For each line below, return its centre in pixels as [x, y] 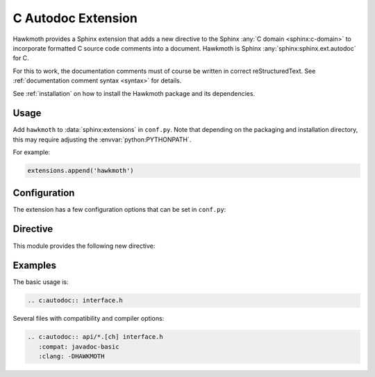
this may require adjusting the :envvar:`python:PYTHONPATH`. [102, 140]
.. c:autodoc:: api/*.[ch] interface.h [95, 337]
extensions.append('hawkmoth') [81, 171]
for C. [21, 58]
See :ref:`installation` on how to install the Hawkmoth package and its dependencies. [134, 93]
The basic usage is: [41, 282]
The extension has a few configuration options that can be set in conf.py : [119, 209]
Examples [35, 266]
